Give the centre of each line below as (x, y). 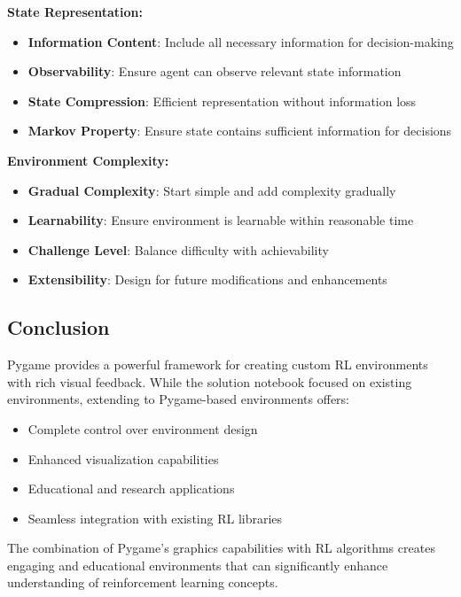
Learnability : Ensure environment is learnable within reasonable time (221, 220)
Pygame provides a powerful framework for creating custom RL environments (218, 364)
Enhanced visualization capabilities (123, 458)
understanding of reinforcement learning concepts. (143, 582)
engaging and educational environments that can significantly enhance (198, 565)
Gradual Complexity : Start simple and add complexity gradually (212, 190)
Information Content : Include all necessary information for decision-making (241, 41)
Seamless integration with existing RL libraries (155, 518)
